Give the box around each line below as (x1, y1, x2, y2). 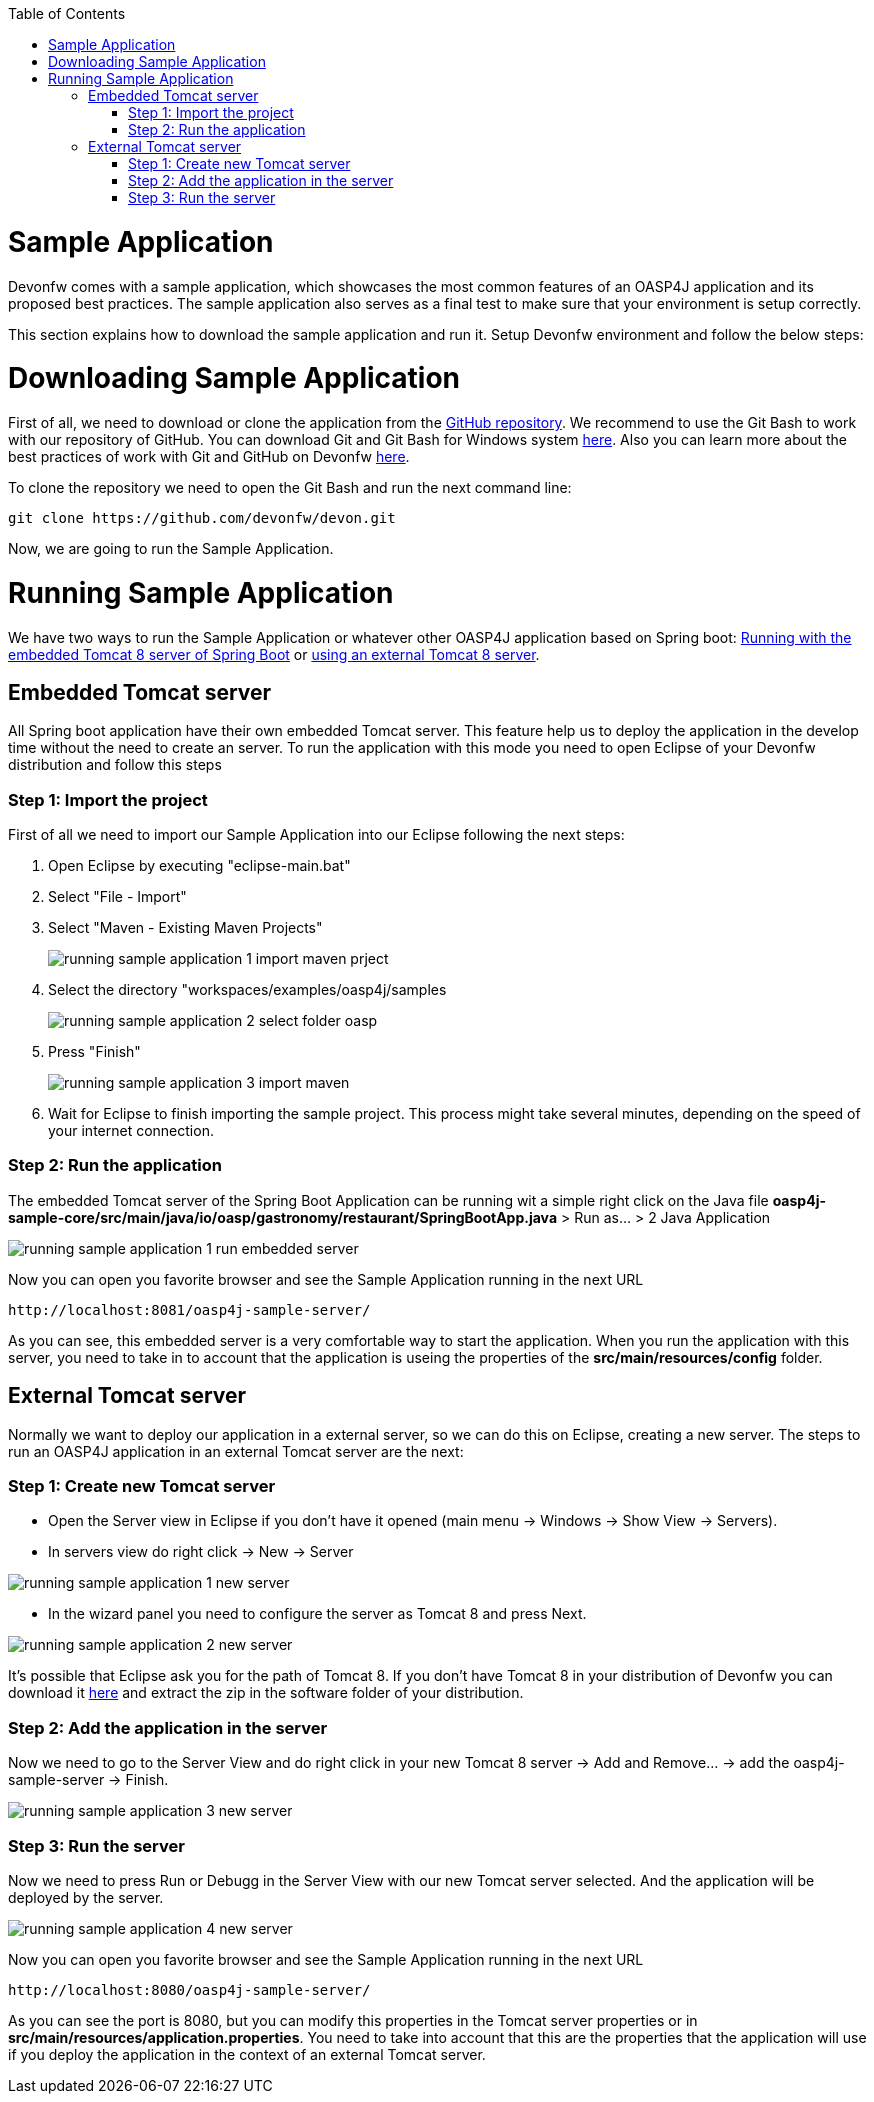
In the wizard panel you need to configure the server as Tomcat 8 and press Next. (48, 1605, 587, 1623)
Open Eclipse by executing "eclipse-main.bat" (48, 857, 351, 875)
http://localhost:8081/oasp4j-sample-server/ (8, 1301, 371, 1318)
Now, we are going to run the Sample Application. (8, 540, 334, 557)
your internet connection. (48, 1122, 214, 1140)
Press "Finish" (48, 1043, 141, 1061)
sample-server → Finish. (8, 1771, 169, 1789)
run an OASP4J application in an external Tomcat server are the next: (8, 1442, 464, 1460)
